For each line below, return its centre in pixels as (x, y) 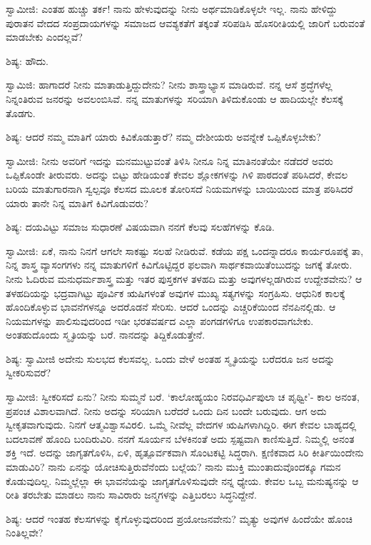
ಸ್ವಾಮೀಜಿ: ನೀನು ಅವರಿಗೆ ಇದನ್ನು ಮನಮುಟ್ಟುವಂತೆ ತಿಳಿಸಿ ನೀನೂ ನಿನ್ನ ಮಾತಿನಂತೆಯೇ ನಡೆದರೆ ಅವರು (169, 160)
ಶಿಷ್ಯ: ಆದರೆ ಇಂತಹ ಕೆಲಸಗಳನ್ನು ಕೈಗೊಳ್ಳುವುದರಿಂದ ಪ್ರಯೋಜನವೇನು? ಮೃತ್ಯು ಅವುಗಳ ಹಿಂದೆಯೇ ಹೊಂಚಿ (179, 518)
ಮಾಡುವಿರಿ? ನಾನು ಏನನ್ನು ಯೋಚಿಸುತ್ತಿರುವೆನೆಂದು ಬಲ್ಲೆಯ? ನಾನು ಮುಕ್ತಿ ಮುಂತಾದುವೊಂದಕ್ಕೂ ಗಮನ (173, 467)
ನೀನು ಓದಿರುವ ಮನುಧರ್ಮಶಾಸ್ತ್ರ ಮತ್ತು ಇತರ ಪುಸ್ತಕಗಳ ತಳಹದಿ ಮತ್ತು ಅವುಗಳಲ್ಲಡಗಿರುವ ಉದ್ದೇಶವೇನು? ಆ (184, 278)
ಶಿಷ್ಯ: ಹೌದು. (27, 60)
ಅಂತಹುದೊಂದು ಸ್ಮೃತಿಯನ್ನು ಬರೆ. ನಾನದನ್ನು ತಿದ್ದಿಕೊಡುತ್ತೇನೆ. (106, 335)
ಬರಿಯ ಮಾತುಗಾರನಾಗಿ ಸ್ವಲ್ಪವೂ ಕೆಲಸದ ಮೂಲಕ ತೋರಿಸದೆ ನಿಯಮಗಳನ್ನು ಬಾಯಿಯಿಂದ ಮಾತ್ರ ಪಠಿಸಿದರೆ (179, 188)
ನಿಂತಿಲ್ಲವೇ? (25, 532)
